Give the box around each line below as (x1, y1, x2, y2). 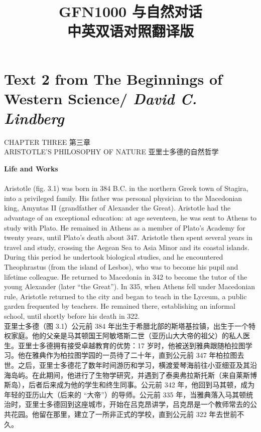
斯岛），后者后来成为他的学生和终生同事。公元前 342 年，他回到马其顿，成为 (4, 379, 255, 390)
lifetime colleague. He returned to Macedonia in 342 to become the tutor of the (4, 271, 247, 282)
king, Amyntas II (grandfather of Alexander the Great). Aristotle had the (4, 202, 231, 213)
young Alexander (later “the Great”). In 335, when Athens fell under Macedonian (4, 281, 255, 292)
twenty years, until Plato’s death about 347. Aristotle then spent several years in (4, 232, 252, 243)
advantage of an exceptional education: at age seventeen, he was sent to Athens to (4, 212, 257, 223)
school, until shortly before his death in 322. (4, 310, 140, 321)
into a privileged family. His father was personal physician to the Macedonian (4, 192, 242, 203)
